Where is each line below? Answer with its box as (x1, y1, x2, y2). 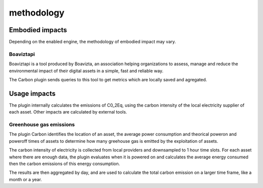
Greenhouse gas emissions (9, 121, 75, 128)
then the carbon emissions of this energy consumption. (9, 161, 120, 167)
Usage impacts (9, 89, 56, 97)
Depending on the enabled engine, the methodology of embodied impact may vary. (9, 39, 176, 45)
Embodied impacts (9, 26, 67, 34)
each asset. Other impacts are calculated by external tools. (9, 109, 128, 115)
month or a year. (9, 176, 42, 182)
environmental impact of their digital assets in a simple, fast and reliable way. (9, 68, 164, 74)
